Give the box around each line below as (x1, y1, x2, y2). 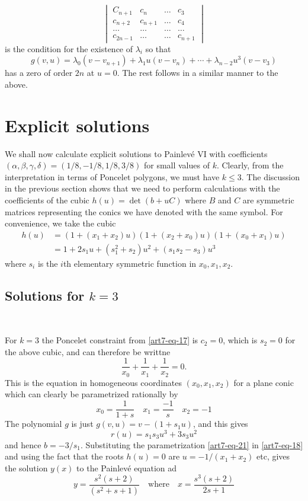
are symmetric (242, 193, 294, 206)
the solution (5, 461, 48, 474)
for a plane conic (233, 376, 294, 388)
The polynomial (5, 417, 62, 430)
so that (145, 42, 171, 55)
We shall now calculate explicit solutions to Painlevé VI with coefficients (5, 147, 268, 159)
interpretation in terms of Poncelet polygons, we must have (5, 170, 220, 183)
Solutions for (5, 286, 85, 304)
